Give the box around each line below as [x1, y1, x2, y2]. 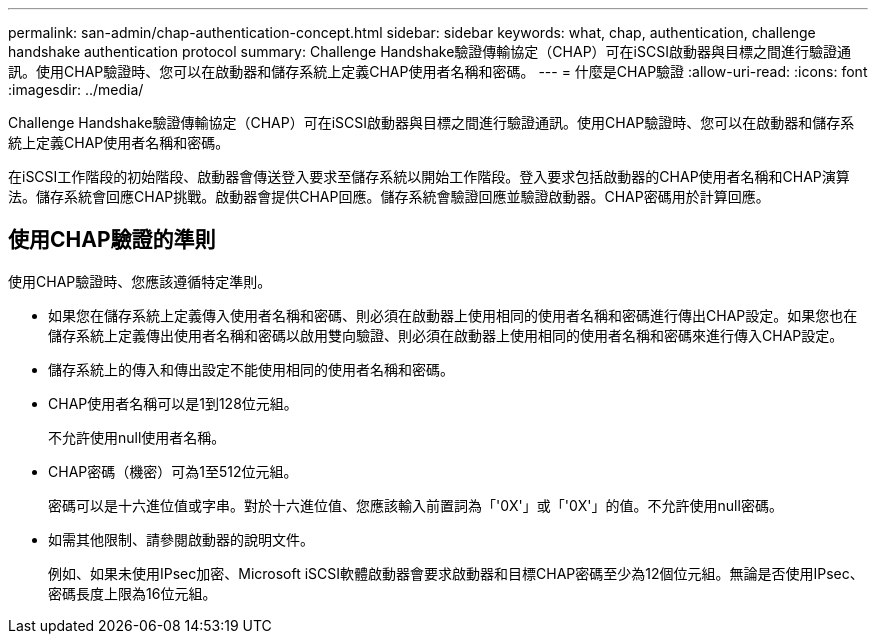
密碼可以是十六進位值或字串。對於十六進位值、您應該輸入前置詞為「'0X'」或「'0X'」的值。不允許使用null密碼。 [48, 496, 783, 514]
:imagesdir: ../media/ [8, 81, 144, 98]
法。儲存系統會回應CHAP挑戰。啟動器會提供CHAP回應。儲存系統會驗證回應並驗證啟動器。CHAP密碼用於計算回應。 [8, 188, 770, 205]
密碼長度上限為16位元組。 [48, 584, 217, 602]
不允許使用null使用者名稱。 [48, 428, 226, 446]
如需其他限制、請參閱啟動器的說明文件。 [48, 530, 314, 548]
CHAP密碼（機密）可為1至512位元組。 [48, 462, 298, 480]
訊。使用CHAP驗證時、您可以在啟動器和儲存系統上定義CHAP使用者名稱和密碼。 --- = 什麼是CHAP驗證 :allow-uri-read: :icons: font [8, 63, 868, 80]
